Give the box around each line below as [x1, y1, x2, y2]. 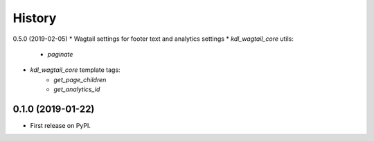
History [12, 10, 57, 26]
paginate [47, 50, 73, 58]
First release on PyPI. [30, 122, 91, 130]
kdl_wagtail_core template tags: [30, 66, 121, 74]
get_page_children [53, 75, 107, 84]
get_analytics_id [53, 85, 100, 93]
